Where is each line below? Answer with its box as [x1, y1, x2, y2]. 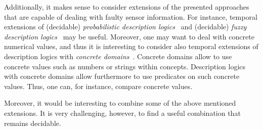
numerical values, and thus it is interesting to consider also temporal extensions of [4, 41, 258, 52]
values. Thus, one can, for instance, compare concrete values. [4, 80, 193, 91]
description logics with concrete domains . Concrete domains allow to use [4, 51, 232, 61]
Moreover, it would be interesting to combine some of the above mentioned [4, 98, 236, 108]
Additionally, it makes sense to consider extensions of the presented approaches [4, 2, 249, 12]
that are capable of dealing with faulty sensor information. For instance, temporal [4, 11, 257, 22]
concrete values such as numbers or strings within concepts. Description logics [4, 61, 246, 71]
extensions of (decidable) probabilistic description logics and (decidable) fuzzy [4, 21, 247, 32]
